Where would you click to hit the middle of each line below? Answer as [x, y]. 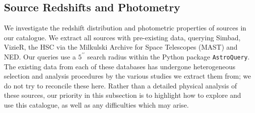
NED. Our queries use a [40, 56]
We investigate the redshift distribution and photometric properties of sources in [125, 28]
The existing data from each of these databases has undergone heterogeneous [120, 66]
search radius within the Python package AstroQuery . [168, 56]
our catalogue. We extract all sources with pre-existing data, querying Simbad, [122, 37]
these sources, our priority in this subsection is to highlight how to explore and [123, 95]
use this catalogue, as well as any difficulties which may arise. [97, 105]
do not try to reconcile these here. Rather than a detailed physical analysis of [120, 85]
